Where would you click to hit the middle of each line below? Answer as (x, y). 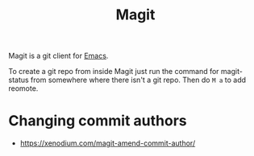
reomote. (23, 88)
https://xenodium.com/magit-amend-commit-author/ (108, 143)
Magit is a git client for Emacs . (58, 56)
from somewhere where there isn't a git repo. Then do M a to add (139, 80)
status (19, 80)
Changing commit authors (98, 121)
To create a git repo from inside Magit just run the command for (114, 72)
